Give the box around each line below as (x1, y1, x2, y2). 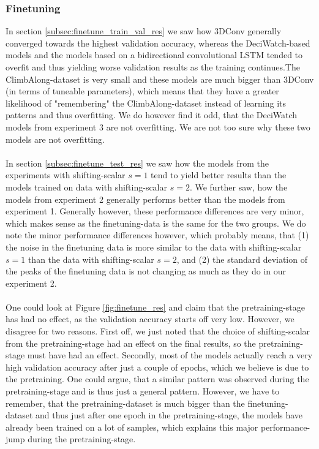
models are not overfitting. (6, 132, 105, 145)
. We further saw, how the (189, 180, 288, 193)
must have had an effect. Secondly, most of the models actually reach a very (27, 349, 313, 361)
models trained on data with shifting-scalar (6, 180, 167, 193)
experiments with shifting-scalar (6, 168, 126, 181)
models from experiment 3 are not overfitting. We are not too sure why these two (6, 120, 310, 133)
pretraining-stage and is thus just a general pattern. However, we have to (6, 385, 280, 398)
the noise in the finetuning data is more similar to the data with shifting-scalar (6, 240, 302, 253)
